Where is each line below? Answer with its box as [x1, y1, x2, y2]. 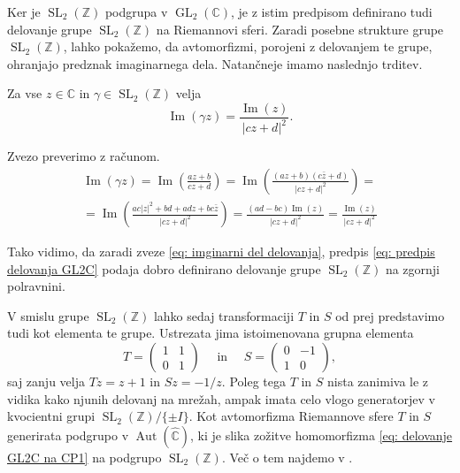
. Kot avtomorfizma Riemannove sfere [188, 407, 394, 425]
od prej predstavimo [335, 306, 445, 324]
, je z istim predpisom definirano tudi [231, 3, 433, 20]
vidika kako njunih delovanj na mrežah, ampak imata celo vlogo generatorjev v [7, 389, 435, 408]
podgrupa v [104, 3, 168, 20]
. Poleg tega [221, 372, 286, 390]
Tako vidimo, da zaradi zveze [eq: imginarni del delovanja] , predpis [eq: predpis [7, 242, 435, 261]
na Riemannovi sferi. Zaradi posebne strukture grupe [156, 19, 444, 38]
